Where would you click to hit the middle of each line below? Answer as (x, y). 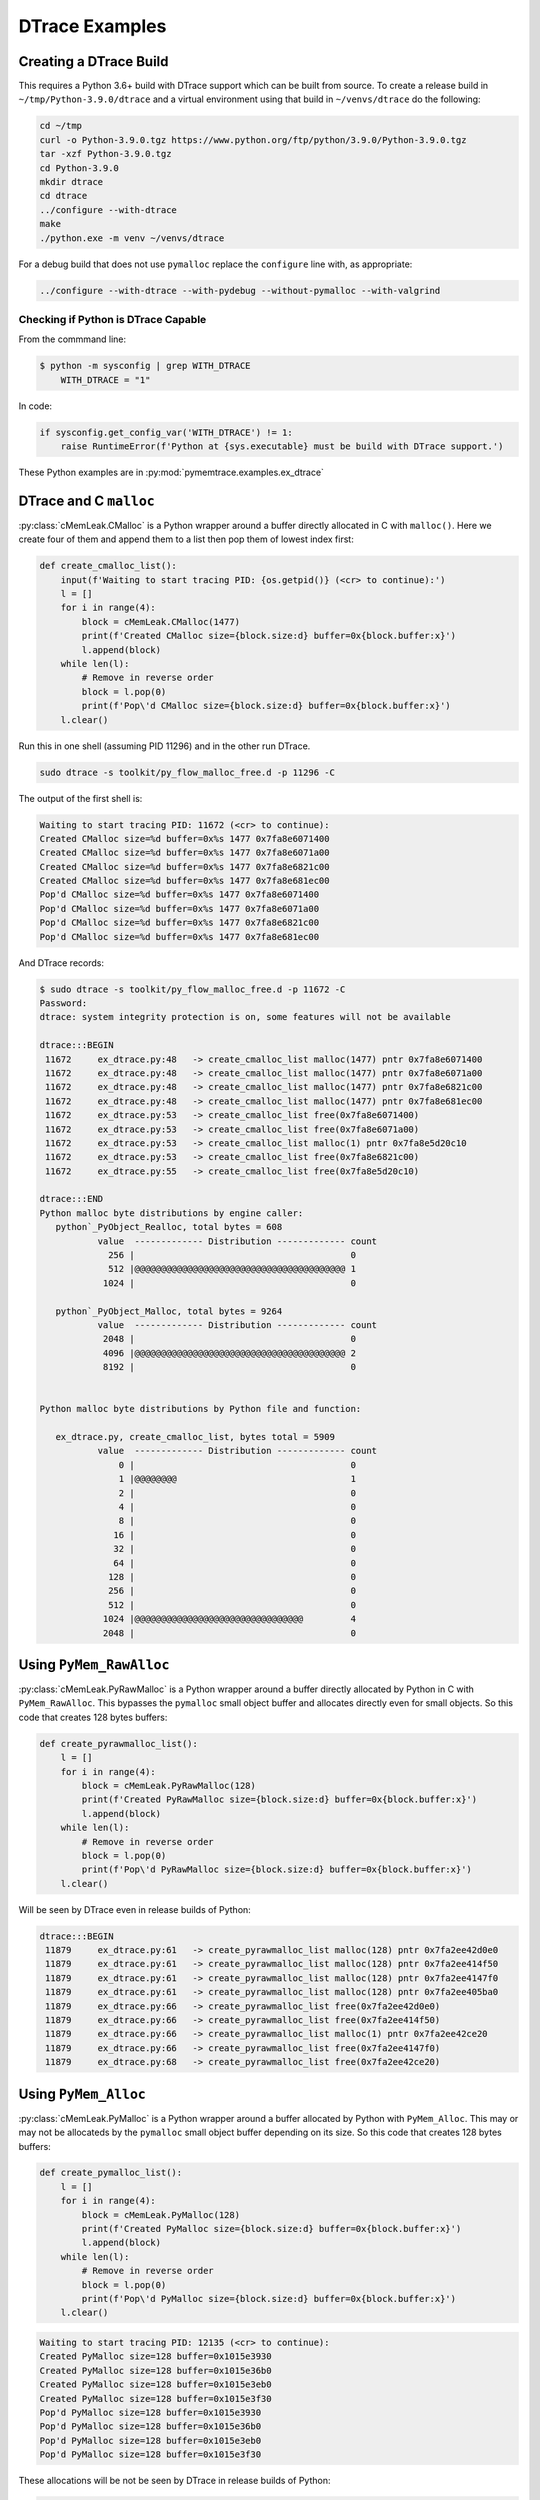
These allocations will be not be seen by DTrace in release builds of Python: (174, 2481)
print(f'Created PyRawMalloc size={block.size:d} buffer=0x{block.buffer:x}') (279, 1799)
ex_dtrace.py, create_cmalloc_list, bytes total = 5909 (195, 1437)
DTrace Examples (92, 26)
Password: (63, 1003)
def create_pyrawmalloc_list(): (119, 1743)
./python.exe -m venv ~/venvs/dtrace (132, 238)
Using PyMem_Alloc (82, 2093)
